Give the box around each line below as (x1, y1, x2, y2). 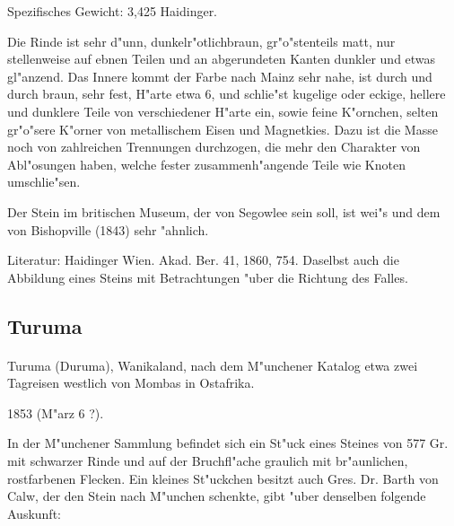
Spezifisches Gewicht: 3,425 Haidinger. (7, 2, 218, 20)
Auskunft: (7, 504, 61, 522)
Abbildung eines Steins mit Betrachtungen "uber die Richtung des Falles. (7, 267, 408, 286)
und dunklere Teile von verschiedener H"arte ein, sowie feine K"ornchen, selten (7, 101, 439, 120)
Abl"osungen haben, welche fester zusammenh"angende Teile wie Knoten (7, 154, 406, 173)
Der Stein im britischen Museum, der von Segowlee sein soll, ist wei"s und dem (7, 202, 441, 221)
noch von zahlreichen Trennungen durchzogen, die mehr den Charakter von (7, 137, 421, 156)
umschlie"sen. (7, 172, 81, 191)
